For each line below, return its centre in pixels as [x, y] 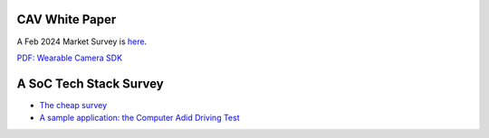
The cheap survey [73, 105]
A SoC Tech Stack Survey [91, 83]
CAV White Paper [67, 19]
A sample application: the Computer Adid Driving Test [139, 118]
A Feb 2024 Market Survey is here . [82, 41]
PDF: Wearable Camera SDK [69, 58]
